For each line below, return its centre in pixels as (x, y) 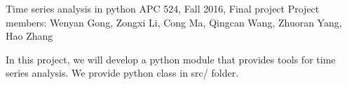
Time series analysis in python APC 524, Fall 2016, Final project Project (163, 8)
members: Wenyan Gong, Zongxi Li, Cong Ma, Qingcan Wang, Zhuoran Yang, (174, 22)
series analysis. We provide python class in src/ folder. (122, 73)
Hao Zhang (29, 36)
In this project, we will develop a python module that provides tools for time (171, 59)
